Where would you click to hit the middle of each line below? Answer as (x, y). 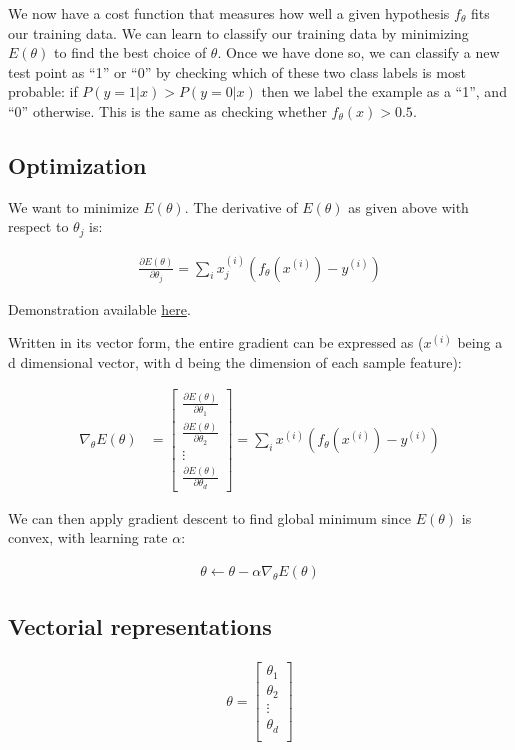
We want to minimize (73, 206)
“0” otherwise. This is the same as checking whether (167, 110)
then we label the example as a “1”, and (384, 91)
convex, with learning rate (88, 537)
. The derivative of (241, 206)
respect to (38, 226)
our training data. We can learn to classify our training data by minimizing (238, 32)
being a (480, 342)
